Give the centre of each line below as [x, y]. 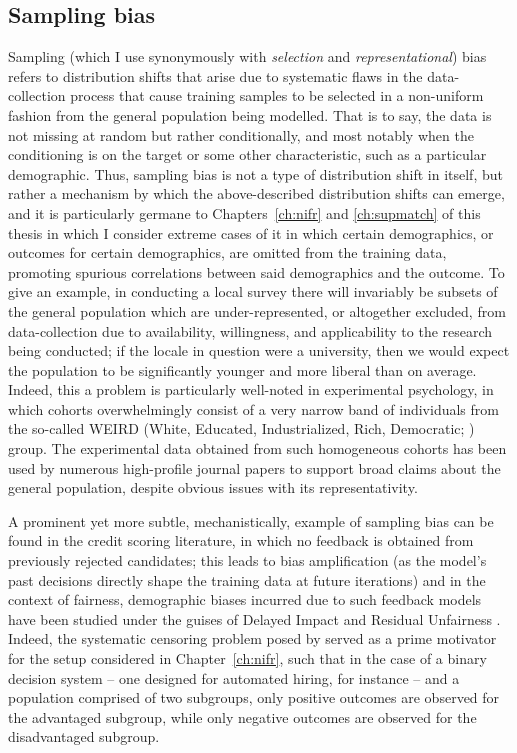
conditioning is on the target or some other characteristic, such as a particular [247, 154]
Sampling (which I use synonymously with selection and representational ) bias [247, 56]
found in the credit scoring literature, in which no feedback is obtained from [241, 540]
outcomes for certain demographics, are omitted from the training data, [227, 252]
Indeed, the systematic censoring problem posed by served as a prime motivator [252, 638]
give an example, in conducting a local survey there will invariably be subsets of [253, 291]
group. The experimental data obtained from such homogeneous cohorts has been [257, 448]
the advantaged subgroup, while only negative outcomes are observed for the [242, 716]
